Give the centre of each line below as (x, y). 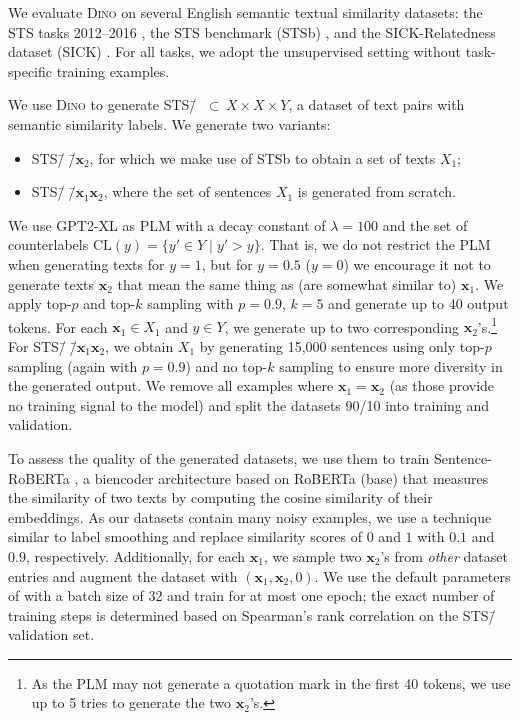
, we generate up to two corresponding (342, 326)
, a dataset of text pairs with (376, 104)
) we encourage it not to (417, 263)
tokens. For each (58, 326)
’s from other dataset (444, 555)
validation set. (51, 634)
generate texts (51, 283)
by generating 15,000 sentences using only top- (342, 345)
